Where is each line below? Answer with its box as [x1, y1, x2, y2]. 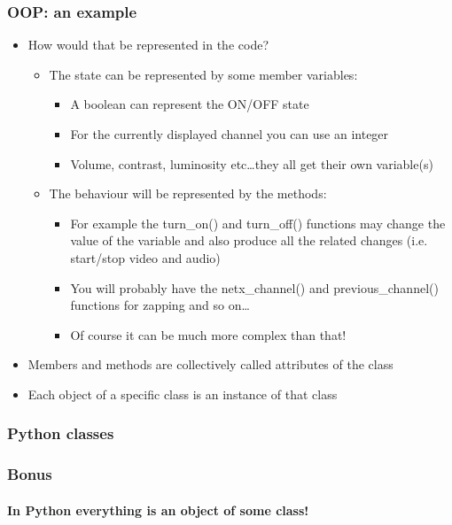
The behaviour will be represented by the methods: [49, 184, 327, 203]
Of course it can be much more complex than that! [70, 325, 347, 344]
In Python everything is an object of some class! [7, 500, 309, 519]
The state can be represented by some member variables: [49, 65, 358, 83]
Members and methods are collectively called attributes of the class [27, 355, 394, 374]
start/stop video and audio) [70, 248, 221, 266]
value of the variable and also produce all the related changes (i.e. [70, 231, 428, 250]
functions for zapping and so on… [70, 296, 250, 314]
